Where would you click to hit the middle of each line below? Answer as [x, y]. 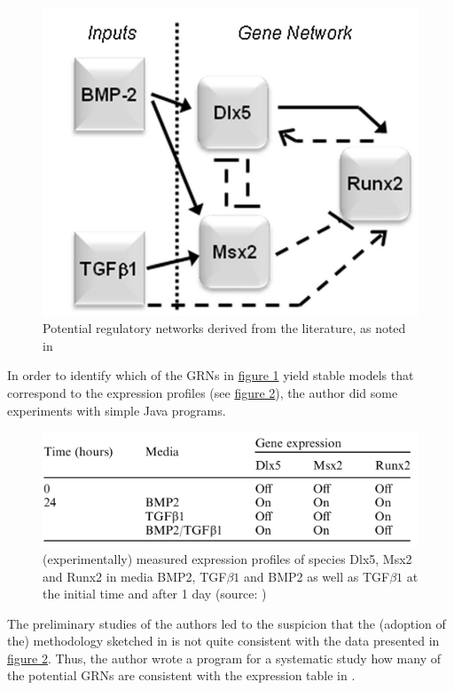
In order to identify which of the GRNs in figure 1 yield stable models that [211, 375]
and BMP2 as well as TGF [317, 576]
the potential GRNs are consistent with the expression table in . [181, 675]
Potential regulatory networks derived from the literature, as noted [224, 328]
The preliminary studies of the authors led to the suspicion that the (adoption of [227, 623]
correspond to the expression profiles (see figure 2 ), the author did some [203, 392]
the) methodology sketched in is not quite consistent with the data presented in [223, 641]
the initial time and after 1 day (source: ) [155, 594]
